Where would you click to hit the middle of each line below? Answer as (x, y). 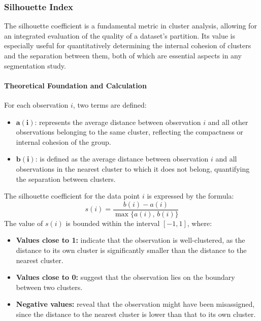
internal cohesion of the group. (63, 141)
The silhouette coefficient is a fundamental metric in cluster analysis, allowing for (130, 26)
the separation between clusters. (66, 179)
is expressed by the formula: (190, 196)
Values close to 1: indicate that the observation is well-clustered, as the (130, 240)
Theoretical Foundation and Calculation (75, 85)
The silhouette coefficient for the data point (72, 196)
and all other (228, 122)
